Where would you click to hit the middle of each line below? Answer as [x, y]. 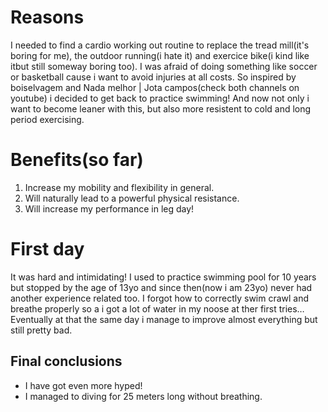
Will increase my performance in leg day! [109, 208]
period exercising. [47, 119]
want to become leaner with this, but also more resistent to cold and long [161, 108]
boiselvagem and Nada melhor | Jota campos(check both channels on [155, 87]
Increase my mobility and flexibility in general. [119, 187]
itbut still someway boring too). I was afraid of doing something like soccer [164, 66]
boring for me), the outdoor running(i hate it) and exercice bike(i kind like [160, 55]
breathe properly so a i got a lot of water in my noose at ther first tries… [157, 308]
